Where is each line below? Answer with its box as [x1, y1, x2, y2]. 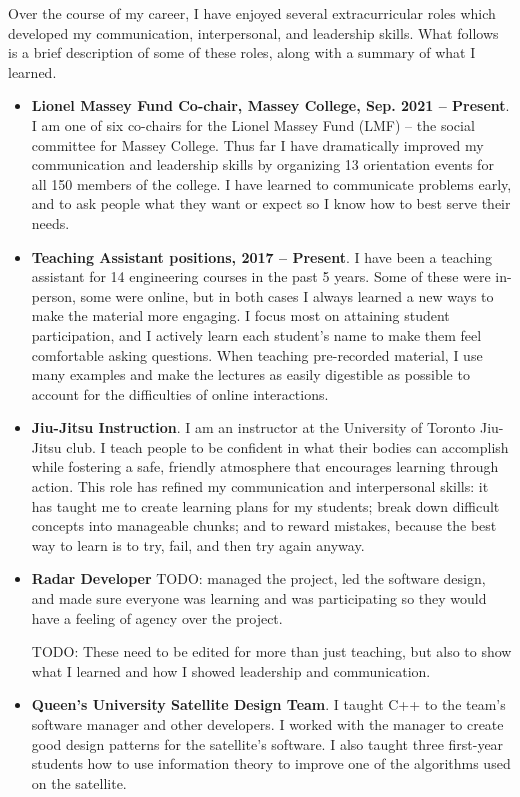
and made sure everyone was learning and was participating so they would [31, 588, 487, 609]
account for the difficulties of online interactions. [31, 383, 329, 404]
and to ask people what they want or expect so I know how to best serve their [31, 193, 511, 214]
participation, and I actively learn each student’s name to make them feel [31, 324, 482, 345]
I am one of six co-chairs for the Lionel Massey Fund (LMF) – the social [31, 114, 475, 135]
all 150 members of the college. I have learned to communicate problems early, [31, 173, 512, 194]
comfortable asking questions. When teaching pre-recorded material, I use [31, 344, 483, 365]
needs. [31, 212, 70, 233]
